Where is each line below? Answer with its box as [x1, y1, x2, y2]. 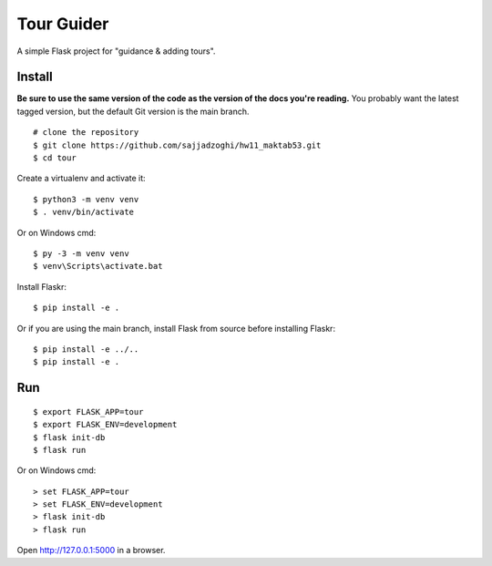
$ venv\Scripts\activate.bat [33, 261, 163, 272]
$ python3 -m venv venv [33, 194, 139, 204]
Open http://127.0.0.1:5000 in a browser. [16, 545, 166, 556]
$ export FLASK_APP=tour [33, 406, 144, 417]
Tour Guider [16, 14, 109, 34]
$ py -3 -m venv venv [33, 248, 129, 259]
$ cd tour [33, 153, 77, 163]
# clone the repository [33, 128, 139, 138]
